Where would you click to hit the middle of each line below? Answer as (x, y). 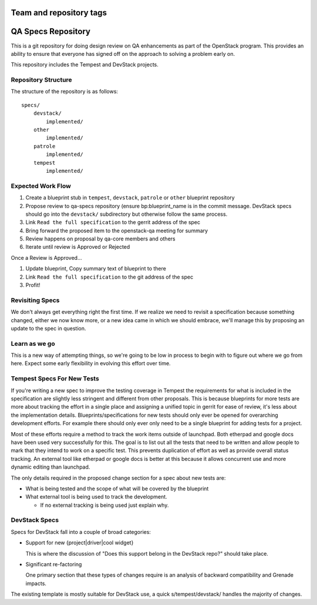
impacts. (36, 583)
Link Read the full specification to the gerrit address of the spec (113, 222)
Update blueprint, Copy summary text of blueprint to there (96, 269)
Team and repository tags (59, 13)
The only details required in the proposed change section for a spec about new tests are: (118, 478)
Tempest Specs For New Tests (55, 379)
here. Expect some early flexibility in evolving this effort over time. (91, 363)
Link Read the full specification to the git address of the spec (109, 277)
